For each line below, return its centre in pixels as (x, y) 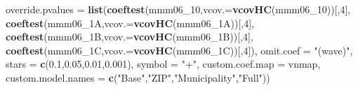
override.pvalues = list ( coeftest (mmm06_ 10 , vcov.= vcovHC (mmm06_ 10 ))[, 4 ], (178, 9)
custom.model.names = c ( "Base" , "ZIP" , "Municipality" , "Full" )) (138, 77)
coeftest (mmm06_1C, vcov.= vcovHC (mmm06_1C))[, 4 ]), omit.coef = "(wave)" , (179, 50)
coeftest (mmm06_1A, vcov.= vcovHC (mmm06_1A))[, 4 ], (130, 23)
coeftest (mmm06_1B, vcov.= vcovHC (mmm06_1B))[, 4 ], (130, 37)
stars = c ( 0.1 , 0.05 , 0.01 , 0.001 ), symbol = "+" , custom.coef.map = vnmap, (163, 64)
